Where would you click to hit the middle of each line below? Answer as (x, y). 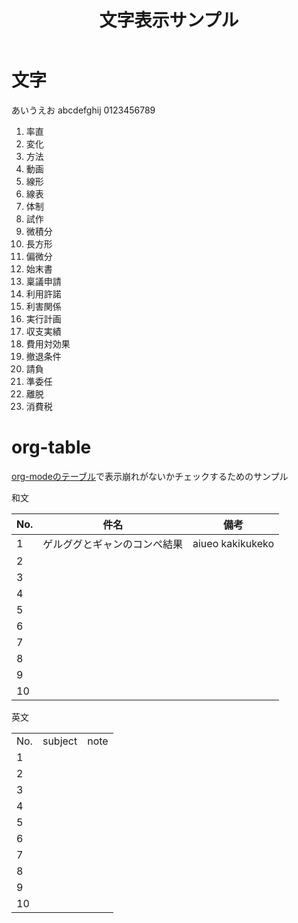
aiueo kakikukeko (233, 543)
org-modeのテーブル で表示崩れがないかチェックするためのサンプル (150, 476)
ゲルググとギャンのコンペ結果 (112, 544)
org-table (51, 447)
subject (60, 741)
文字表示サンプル (169, 20)
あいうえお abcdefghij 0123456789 (83, 110)
